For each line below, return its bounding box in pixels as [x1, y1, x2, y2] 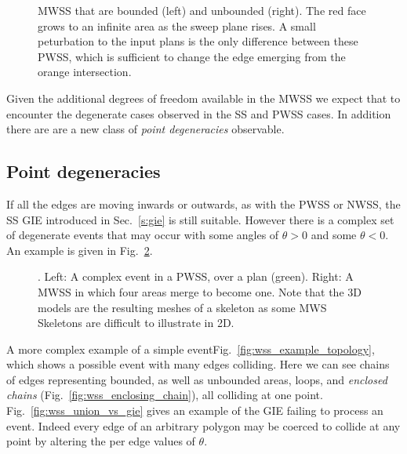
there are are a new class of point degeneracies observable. [6, 121, 285, 137]
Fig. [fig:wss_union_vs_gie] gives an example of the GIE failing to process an [6, 402, 383, 419]
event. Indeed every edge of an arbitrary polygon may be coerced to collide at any [6, 417, 401, 434]
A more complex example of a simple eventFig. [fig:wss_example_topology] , [6, 340, 375, 357]
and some [311, 227, 357, 243]
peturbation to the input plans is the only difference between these [38, 33, 358, 49]
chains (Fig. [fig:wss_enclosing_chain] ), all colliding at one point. [6, 387, 323, 403]
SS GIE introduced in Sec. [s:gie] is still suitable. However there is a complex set [6, 211, 394, 227]
